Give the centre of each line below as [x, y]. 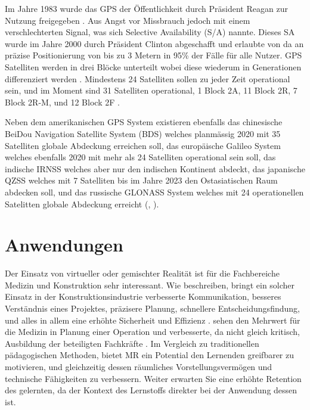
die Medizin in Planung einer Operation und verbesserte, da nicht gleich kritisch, [152, 332]
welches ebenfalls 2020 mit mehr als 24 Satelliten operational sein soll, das [140, 157]
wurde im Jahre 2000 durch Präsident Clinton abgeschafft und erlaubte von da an [154, 43]
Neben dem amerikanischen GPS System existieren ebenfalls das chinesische [144, 122]
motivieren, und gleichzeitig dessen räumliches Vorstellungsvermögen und [139, 366]
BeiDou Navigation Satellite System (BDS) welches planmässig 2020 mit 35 [143, 133]
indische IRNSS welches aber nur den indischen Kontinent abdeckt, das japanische [155, 168]
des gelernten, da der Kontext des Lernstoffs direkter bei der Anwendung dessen [151, 390]
